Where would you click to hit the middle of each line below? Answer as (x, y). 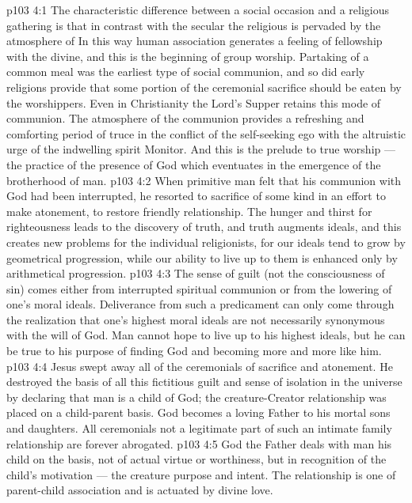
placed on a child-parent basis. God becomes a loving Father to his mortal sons (198, 412)
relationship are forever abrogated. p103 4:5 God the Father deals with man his (199, 443)
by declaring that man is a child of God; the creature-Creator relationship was (196, 397)
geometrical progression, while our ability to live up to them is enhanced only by (202, 257)
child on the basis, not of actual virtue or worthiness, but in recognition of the (196, 459)
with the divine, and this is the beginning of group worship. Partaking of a (188, 56)
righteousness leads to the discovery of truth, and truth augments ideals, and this (204, 227)
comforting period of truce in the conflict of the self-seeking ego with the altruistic (206, 133)
